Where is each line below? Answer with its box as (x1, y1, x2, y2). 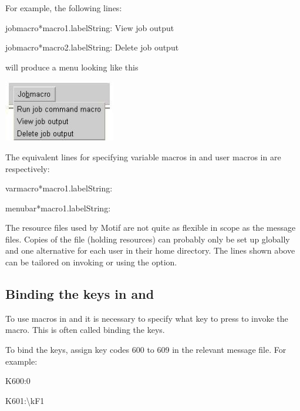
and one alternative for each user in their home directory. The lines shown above (5, 244, 295, 257)
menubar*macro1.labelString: (5, 201, 111, 214)
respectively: (5, 162, 50, 174)
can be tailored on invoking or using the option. (5, 256, 177, 268)
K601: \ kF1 (5, 394, 45, 406)
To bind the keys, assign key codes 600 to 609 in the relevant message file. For (5, 343, 286, 356)
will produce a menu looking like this (5, 60, 139, 73)
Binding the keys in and (5, 285, 154, 303)
